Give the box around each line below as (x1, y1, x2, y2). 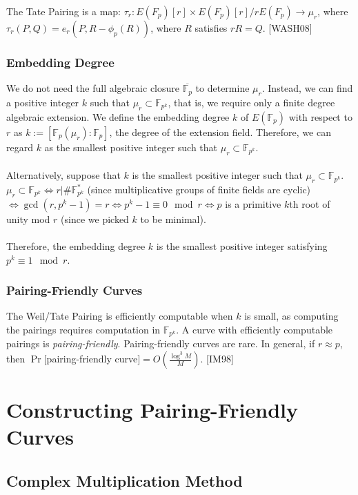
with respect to (288, 109, 352, 124)
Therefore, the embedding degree (6, 238, 146, 253)
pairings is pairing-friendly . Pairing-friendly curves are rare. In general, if (6, 336, 315, 351)
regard (6, 139, 33, 154)
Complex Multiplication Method (6, 469, 243, 491)
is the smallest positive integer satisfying (156, 238, 328, 253)
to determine (195, 81, 250, 95)
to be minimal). (140, 211, 206, 226)
